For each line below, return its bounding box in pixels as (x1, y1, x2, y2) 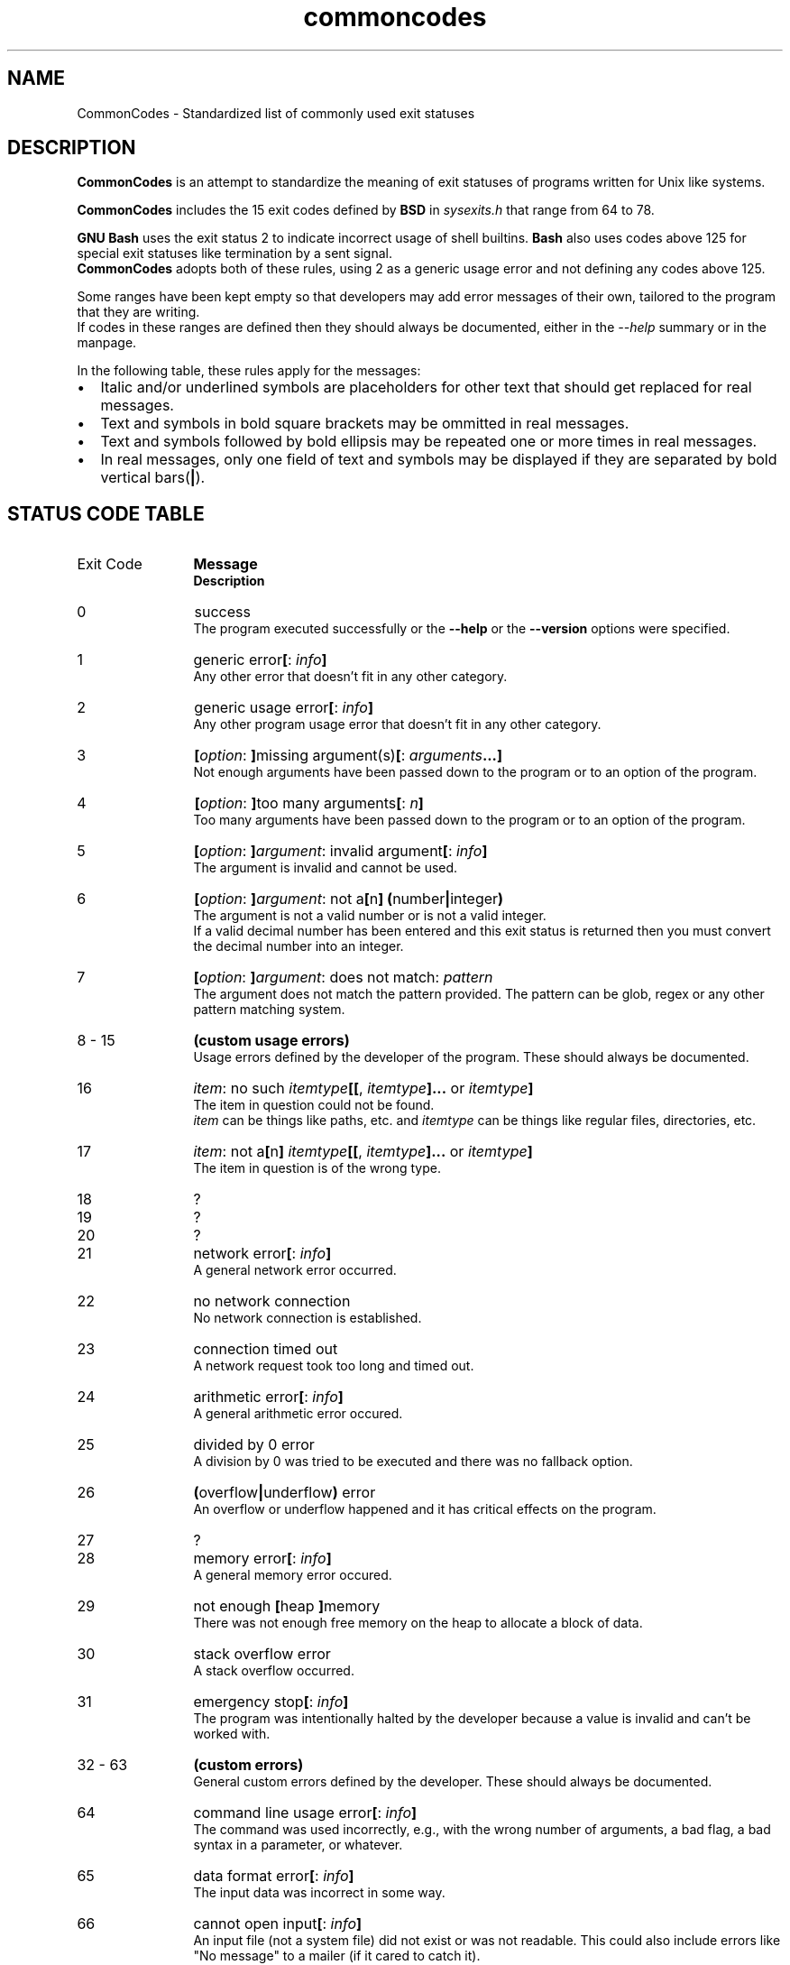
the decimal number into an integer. (193, 938, 404, 955)
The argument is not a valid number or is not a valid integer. (193, 908, 547, 924)
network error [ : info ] (193, 1244, 332, 1263)
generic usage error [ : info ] (194, 698, 373, 717)
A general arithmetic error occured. (193, 1406, 403, 1422)
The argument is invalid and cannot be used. (193, 860, 458, 876)
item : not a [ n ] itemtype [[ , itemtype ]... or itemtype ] (193, 1142, 533, 1161)
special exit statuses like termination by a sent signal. (77, 245, 393, 262)
